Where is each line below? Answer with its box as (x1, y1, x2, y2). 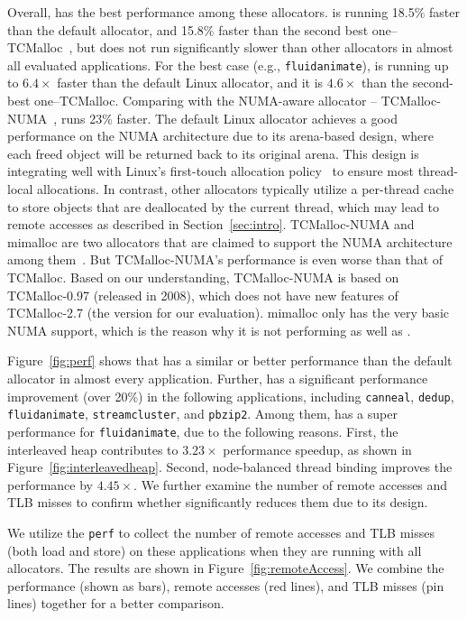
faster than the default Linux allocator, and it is (57, 73, 324, 92)
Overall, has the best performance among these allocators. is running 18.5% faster (7, 3, 460, 21)
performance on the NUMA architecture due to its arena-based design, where (7, 126, 434, 145)
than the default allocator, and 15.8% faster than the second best (7, 20, 369, 39)
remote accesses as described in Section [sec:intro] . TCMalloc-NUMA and (7, 215, 415, 234)
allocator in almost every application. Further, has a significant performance (7, 368, 428, 387)
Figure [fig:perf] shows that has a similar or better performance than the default (7, 351, 453, 370)
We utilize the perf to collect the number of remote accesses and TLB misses (7, 522, 435, 541)
